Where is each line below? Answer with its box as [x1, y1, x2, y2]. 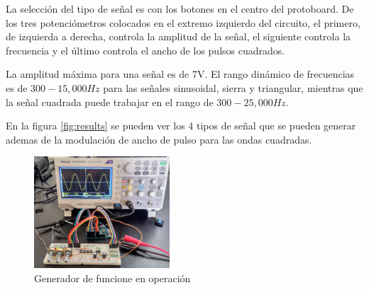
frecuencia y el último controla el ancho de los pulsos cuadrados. [6, 42, 285, 57]
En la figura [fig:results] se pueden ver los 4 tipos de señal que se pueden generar [6, 118, 356, 133]
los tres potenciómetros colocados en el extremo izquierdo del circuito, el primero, [6, 15, 360, 30]
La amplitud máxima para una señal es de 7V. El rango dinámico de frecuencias [6, 66, 355, 81]
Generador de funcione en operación [34, 270, 191, 285]
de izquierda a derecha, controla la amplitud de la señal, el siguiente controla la [6, 29, 351, 44]
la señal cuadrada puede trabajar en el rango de [6, 94, 214, 109]
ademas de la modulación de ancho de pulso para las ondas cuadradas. [6, 132, 312, 146]
